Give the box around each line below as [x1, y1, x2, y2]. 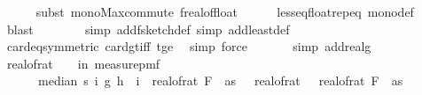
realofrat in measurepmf [6, 54, 160, 72]
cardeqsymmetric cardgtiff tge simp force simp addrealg [6, 37, 371, 55]
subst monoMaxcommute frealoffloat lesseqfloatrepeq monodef [35, 3, 414, 20]
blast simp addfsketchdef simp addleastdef [6, 19, 290, 38]
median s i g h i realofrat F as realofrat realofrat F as [37, 71, 403, 90]
